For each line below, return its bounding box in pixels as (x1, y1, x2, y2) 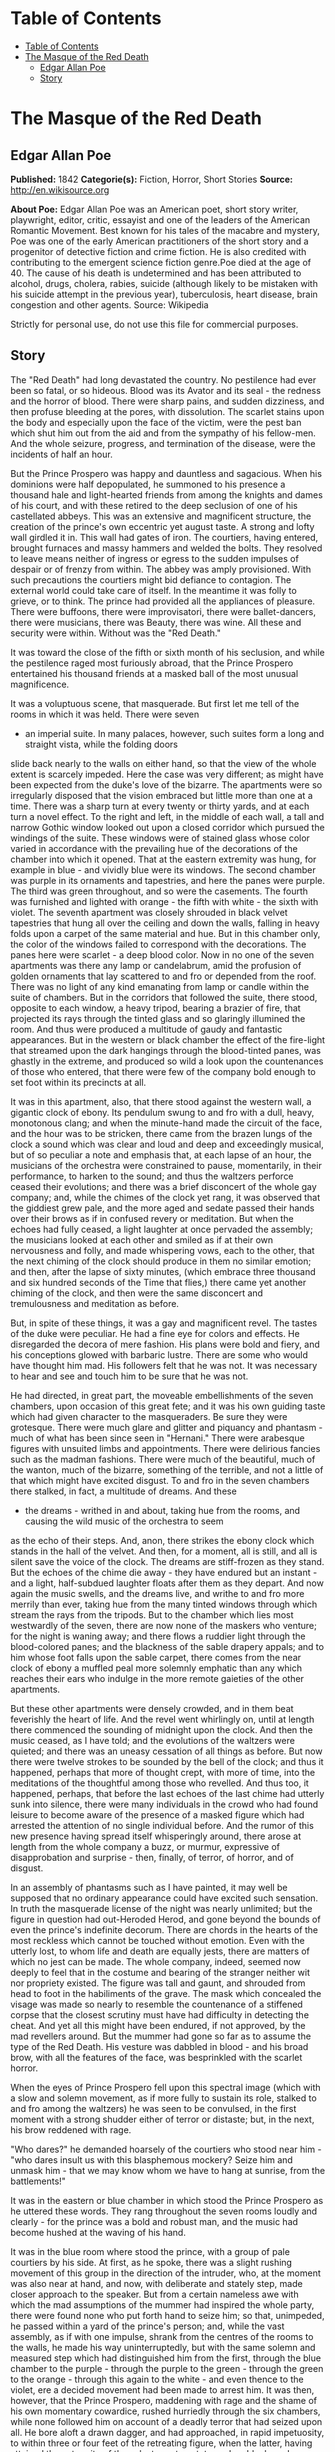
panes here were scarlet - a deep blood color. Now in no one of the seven (10, 948, 315, 961)
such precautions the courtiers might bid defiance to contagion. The (10, 573, 292, 586)
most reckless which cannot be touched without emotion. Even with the (10, 1934, 305, 1946)
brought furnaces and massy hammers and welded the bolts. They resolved (10, 542, 323, 554)
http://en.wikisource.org (10, 183, 110, 196)
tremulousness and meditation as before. (10, 1297, 180, 1309)
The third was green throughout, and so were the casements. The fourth (10, 885, 308, 897)
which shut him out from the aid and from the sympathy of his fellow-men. (10, 427, 317, 439)
